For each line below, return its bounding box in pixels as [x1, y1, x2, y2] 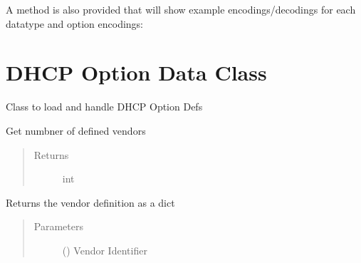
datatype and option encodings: [6, 16, 144, 31]
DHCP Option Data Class [6, 58, 267, 87]
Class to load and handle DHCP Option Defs [6, 99, 203, 114]
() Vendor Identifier [62, 242, 147, 257]
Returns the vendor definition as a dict [6, 195, 175, 210]
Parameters [33, 219, 83, 234]
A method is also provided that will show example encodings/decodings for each [6, 2, 356, 16]
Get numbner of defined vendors [6, 123, 146, 138]
